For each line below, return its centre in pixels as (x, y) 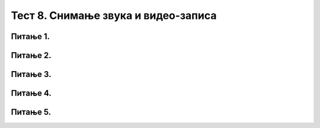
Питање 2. (31, 55)
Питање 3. (31, 74)
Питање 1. (31, 36)
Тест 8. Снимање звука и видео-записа (114, 15)
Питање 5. (31, 112)
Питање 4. (31, 93)
